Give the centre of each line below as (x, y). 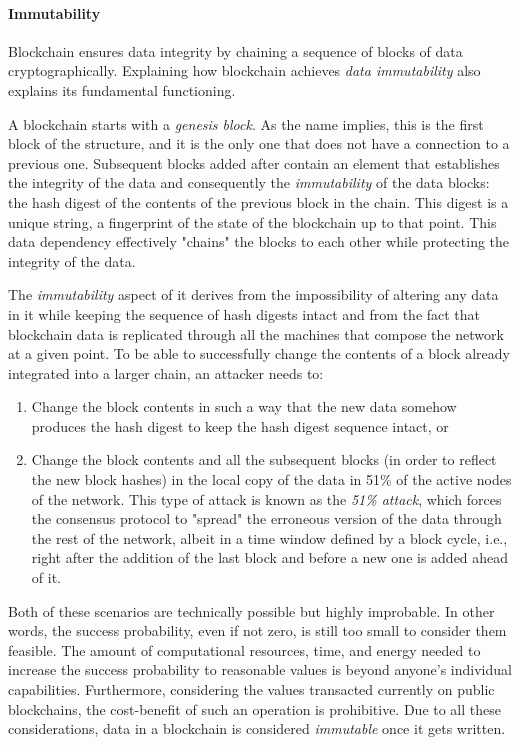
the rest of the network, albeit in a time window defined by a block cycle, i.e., (269, 537)
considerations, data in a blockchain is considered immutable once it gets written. (257, 728)
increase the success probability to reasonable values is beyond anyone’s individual (260, 669)
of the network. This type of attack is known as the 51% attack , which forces (266, 498)
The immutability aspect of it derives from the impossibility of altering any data (253, 294)
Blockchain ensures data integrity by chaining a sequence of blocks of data (235, 50)
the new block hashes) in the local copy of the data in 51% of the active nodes (271, 479)
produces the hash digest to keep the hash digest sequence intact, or (240, 425)
